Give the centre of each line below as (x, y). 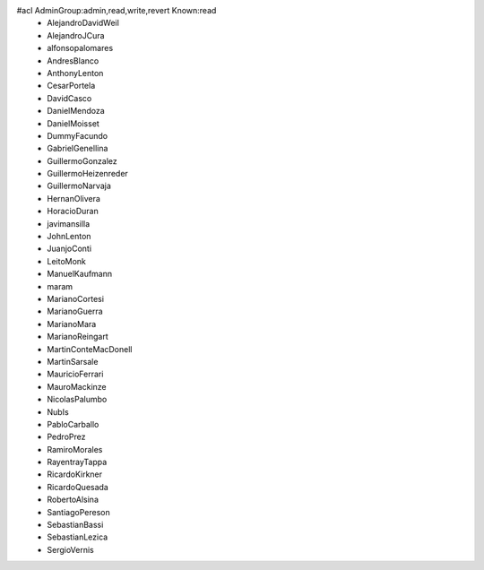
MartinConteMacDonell (90, 349)
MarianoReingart (78, 337)
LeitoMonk (67, 261)
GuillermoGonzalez (82, 160)
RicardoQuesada (78, 487)
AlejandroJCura (76, 35)
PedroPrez (66, 437)
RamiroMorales (75, 449)
